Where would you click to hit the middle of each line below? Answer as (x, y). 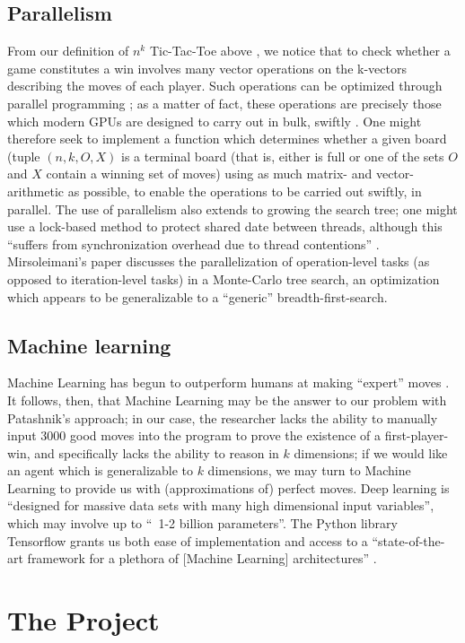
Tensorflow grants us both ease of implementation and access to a (188, 540)
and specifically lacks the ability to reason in (157, 452)
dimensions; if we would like (371, 452)
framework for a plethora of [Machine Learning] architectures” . (202, 558)
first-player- (417, 435)
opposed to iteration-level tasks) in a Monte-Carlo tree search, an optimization (224, 278)
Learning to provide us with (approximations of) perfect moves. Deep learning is (228, 487)
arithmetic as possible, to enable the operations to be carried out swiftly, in (215, 191)
